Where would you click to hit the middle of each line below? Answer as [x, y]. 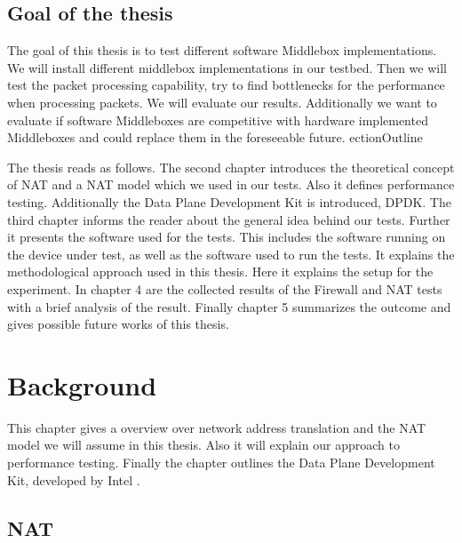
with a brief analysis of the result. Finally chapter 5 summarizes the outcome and [229, 306]
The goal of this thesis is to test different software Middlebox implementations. [222, 50]
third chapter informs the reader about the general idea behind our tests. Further [229, 219]
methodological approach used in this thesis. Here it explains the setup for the [220, 271]
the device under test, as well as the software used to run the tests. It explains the [231, 254]
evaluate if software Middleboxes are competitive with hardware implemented [218, 120]
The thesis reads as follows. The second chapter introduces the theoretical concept [231, 167]
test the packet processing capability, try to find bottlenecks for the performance [226, 85]
